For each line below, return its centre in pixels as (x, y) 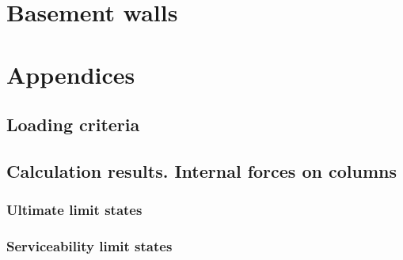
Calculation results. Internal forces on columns (201, 170)
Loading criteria (73, 124)
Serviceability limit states (89, 246)
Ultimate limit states (74, 210)
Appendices (71, 74)
